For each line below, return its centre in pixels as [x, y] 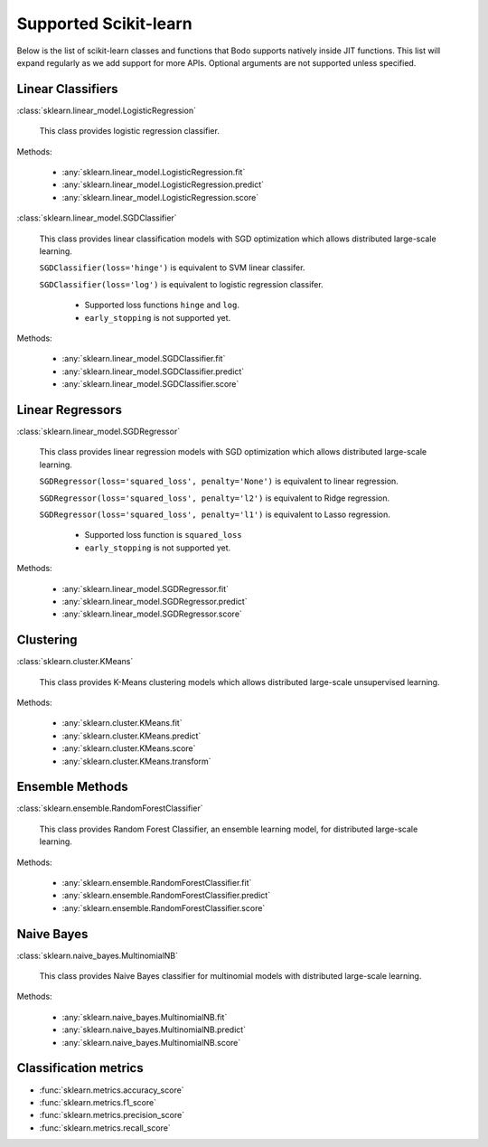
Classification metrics [80, 1068]
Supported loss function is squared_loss [164, 535]
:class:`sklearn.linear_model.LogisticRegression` [106, 110]
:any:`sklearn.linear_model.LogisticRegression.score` [160, 197]
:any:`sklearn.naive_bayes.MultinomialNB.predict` [154, 1029]
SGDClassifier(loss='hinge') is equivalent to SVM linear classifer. [172, 268]
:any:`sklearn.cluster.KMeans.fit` [122, 723]
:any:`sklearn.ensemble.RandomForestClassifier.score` [164, 907]
